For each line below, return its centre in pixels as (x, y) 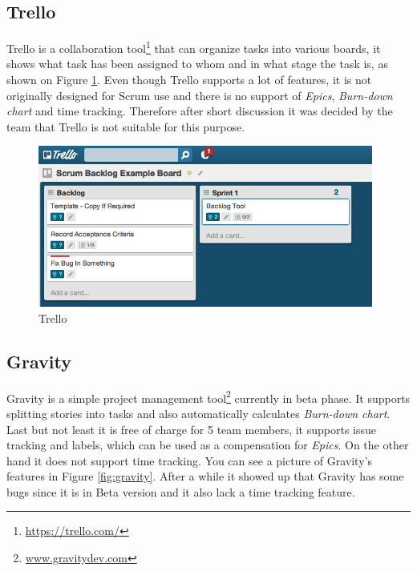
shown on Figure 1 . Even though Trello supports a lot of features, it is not (189, 80)
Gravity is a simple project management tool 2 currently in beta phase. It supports (208, 396)
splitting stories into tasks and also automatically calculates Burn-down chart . (198, 413)
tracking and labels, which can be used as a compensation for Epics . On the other (208, 445)
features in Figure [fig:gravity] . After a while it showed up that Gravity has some (205, 476)
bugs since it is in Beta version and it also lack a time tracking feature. (181, 491)
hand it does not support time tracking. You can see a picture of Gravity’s (189, 460)
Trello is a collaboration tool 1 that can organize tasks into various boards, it (194, 47)
